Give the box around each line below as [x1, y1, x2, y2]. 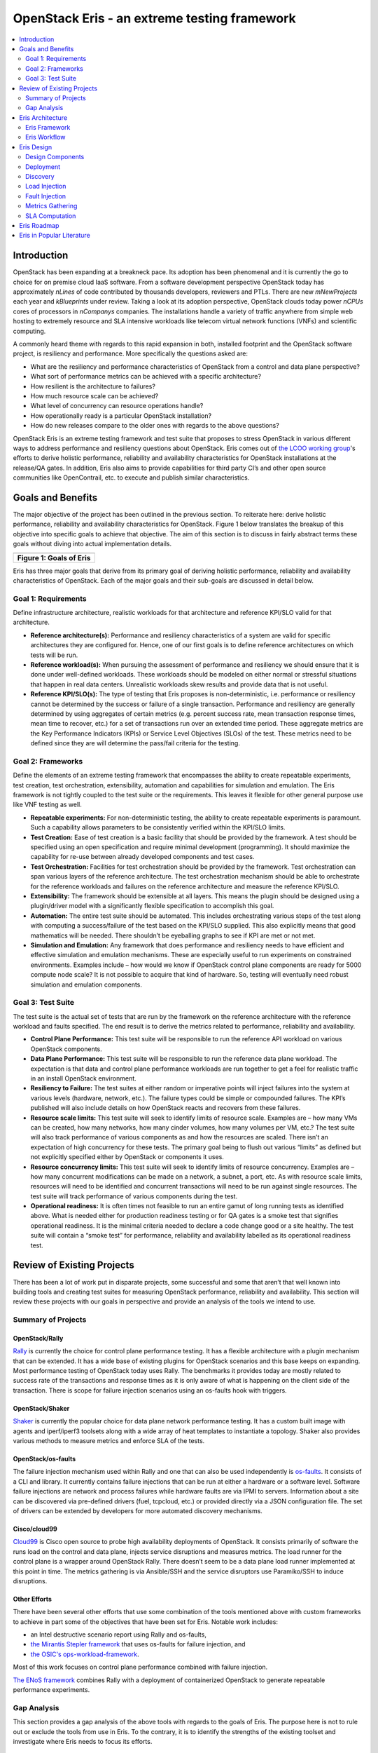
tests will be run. [30, 651, 78, 659]
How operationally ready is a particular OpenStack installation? [30, 411, 212, 420]
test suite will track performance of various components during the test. [30, 1192, 238, 1200]
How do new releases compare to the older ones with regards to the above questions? [30, 421, 279, 430]
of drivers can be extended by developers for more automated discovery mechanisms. [13, 1506, 262, 1515]
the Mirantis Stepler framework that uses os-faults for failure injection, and [30, 1640, 246, 1649]
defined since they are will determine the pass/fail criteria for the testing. [30, 739, 241, 747]
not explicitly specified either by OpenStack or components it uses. [30, 1153, 224, 1161]
